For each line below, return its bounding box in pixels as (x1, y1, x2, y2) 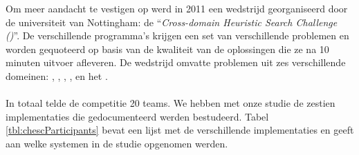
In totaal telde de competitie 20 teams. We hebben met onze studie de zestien (6, 96, 335, 110)
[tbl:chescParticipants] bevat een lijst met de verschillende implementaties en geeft (6, 123, 354, 137)
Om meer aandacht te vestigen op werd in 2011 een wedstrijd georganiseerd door (6, 1, 348, 15)
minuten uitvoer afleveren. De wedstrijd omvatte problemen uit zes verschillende (6, 55, 346, 70)
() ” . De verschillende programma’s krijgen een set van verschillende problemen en (6, 28, 349, 43)
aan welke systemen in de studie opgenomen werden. (6, 136, 228, 150)
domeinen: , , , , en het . (6, 68, 108, 83)
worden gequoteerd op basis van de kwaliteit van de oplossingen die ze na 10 (6, 41, 329, 56)
